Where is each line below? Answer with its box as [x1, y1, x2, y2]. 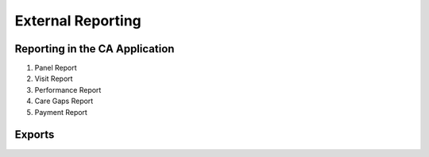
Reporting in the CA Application [14, 42, 175, 56]
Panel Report [34, 63, 77, 73]
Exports [14, 128, 55, 142]
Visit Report [34, 74, 73, 83]
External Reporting [14, 12, 142, 29]
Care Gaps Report [34, 96, 94, 106]
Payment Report [34, 107, 87, 117]
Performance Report [34, 85, 102, 94]
